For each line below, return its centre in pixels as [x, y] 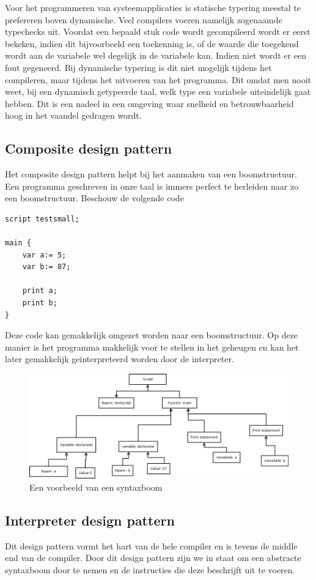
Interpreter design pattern [90, 520]
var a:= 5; [44, 255]
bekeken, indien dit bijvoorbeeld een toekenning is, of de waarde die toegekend [152, 43]
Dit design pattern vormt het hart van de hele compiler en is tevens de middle [151, 545]
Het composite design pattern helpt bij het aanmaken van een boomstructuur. [151, 174]
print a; [40, 291]
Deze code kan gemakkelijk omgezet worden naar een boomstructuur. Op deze [152, 335]
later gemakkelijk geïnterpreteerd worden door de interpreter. [119, 359]
